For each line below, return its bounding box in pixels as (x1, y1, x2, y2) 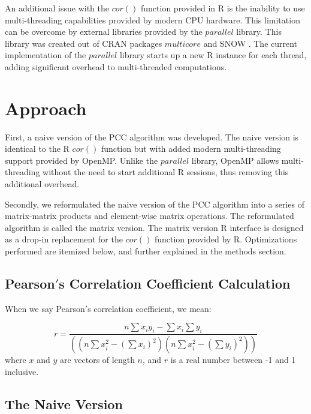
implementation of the (5, 49, 86, 61)
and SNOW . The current (203, 37, 298, 49)
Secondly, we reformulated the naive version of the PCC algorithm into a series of (5, 197, 304, 210)
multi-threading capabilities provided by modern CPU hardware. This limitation (5, 13, 300, 26)
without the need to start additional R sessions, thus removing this (43, 166, 289, 178)
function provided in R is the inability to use (140, 2, 305, 14)
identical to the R (5, 142, 70, 155)
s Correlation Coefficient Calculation (59, 274, 291, 293)
